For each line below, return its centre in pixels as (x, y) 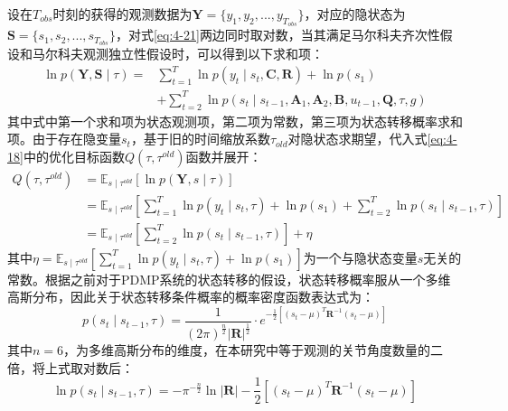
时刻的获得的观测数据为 (122, 14)
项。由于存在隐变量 (64, 139)
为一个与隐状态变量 (360, 257)
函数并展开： (224, 156)
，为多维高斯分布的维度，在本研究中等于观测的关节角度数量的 (247, 350)
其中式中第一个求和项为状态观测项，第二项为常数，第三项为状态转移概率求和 (235, 121)
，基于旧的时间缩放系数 (200, 139)
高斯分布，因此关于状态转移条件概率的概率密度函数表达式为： (191, 297)
